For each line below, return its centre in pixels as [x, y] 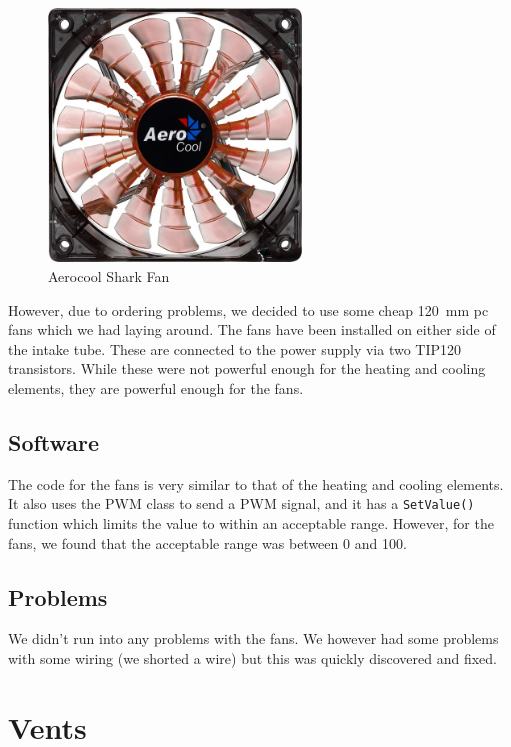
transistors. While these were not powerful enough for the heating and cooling [247, 368]
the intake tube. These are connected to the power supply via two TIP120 [235, 348]
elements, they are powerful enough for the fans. [156, 387]
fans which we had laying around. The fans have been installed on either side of [252, 329]
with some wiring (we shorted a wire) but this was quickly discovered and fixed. [252, 657]
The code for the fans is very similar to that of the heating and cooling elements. [256, 483]
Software [54, 441]
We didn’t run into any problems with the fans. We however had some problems [253, 638]
